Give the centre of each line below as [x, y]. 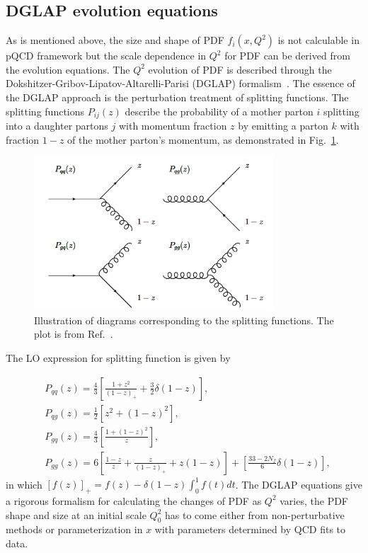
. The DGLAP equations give [299, 484]
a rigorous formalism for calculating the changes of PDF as [134, 500]
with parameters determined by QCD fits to [250, 529]
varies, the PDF [314, 500]
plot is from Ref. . [74, 334]
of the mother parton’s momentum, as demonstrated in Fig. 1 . [203, 139]
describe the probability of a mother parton [219, 111]
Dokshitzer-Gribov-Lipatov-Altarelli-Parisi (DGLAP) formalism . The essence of [180, 83]
